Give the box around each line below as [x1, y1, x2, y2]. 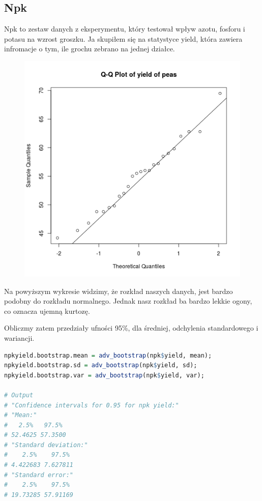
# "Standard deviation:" [4, 441, 88, 449]
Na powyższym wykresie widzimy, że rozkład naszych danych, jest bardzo [4, 285, 233, 296]
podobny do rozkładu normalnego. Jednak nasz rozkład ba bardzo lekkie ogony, [4, 296, 252, 306]
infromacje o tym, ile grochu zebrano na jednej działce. [4, 43, 175, 54]
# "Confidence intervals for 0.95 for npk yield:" [4, 401, 179, 409]
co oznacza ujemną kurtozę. [4, 305, 90, 316]
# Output [4, 391, 34, 399]
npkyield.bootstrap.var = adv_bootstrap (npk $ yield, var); [4, 371, 205, 379]
